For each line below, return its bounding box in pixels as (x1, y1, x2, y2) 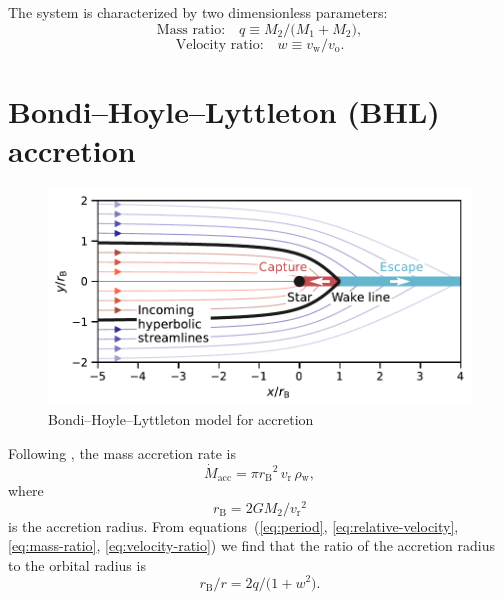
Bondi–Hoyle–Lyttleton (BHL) (8, 90, 440, 131)
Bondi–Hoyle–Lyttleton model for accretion (48, 409, 314, 430)
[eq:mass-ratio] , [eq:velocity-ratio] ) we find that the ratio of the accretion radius (8, 535, 495, 556)
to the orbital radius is (8, 554, 146, 575)
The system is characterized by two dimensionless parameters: (8, 2, 388, 22)
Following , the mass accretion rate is (8, 442, 236, 463)
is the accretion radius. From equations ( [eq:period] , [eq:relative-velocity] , (8, 515, 459, 536)
